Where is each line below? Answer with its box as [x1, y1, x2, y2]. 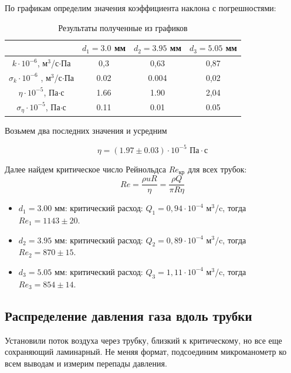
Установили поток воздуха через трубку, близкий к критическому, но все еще [5, 334, 282, 346]
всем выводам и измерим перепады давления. [5, 357, 167, 369]
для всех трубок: [187, 162, 247, 175]
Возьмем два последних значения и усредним [5, 124, 167, 136]
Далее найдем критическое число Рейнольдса [5, 162, 166, 175]
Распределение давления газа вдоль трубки [5, 306, 252, 324]
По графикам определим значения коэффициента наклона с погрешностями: [5, 2, 276, 13]
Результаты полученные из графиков [58, 21, 188, 33]
